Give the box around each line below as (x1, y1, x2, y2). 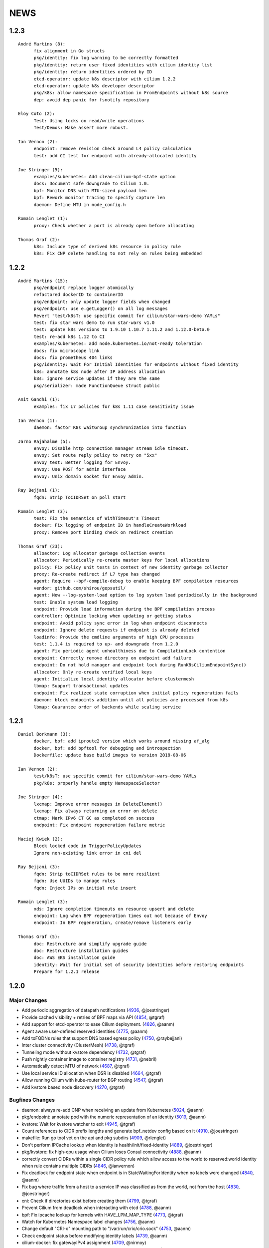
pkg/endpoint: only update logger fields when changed (33, 299, 170, 305)
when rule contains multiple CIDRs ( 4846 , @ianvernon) (21, 1163, 135, 1169)
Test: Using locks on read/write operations (33, 118, 144, 123)
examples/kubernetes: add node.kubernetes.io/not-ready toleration (33, 341, 202, 346)
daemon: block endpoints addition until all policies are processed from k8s (33, 697, 229, 703)
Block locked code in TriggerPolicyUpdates (33, 843, 142, 849)
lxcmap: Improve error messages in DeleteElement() (33, 801, 163, 807)
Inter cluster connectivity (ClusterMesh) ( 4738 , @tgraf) (21, 1042, 135, 1048)
